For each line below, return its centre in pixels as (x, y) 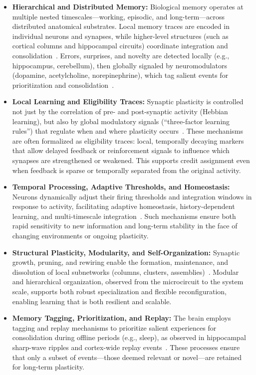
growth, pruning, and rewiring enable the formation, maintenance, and (120, 262)
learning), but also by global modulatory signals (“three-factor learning (121, 121)
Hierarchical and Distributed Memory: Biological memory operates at (128, 6)
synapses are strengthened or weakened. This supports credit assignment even (131, 160)
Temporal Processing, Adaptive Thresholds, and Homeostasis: (121, 187)
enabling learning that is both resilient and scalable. (92, 301)
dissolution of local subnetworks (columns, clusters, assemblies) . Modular (126, 272)
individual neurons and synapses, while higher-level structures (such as (120, 36)
